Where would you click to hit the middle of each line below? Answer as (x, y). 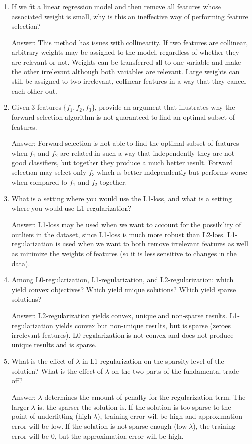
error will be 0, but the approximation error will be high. (97, 435)
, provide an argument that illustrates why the (165, 107)
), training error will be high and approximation (170, 416)
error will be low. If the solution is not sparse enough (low (99, 426)
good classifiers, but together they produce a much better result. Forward (122, 162)
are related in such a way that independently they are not (147, 153)
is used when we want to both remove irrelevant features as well (152, 244)
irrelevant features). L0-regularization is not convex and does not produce (123, 335)
